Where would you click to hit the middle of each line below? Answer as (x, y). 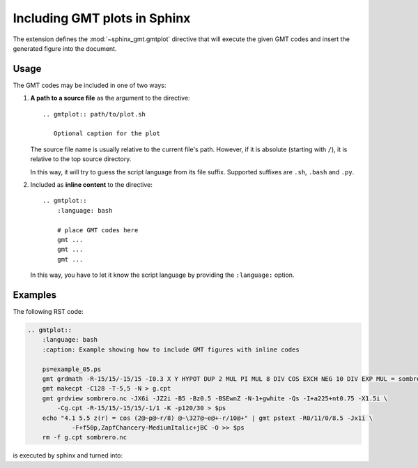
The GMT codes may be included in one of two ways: (90, 85)
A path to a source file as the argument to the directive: (110, 98)
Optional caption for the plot (107, 134)
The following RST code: (48, 311)
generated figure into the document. (65, 48)
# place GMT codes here (98, 230)
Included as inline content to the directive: (91, 184)
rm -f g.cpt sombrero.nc (85, 437)
